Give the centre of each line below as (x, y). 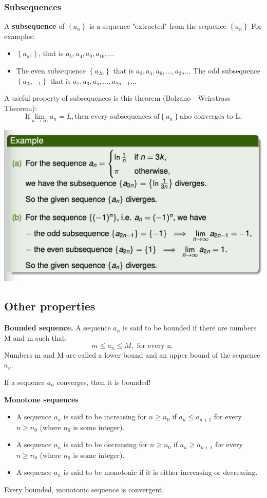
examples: (20, 36)
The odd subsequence (227, 70)
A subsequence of (34, 26)
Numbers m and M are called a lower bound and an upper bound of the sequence (132, 354)
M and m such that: (36, 337)
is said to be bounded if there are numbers (190, 328)
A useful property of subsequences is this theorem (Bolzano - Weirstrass (117, 98)
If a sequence (25, 382)
